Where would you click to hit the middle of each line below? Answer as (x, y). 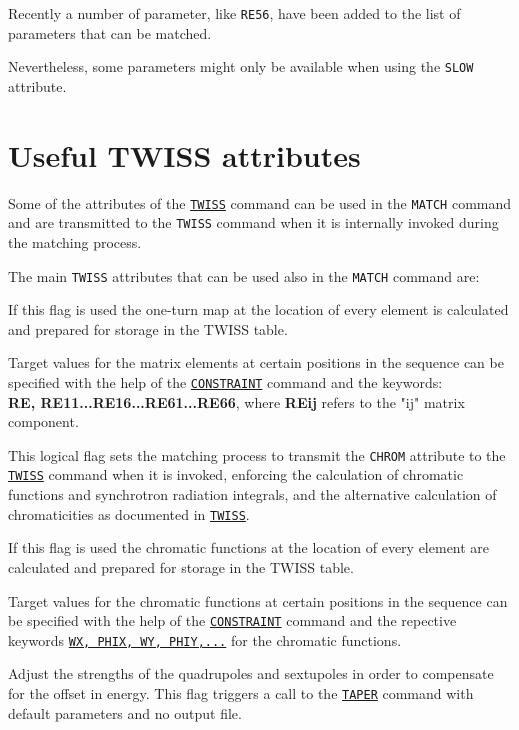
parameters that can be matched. (110, 32)
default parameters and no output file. (125, 712)
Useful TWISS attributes (184, 154)
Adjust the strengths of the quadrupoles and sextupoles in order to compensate (251, 673)
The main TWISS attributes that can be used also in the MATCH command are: (244, 275)
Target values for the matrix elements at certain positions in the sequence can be (256, 362)
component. (43, 421)
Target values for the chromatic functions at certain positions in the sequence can (258, 600)
